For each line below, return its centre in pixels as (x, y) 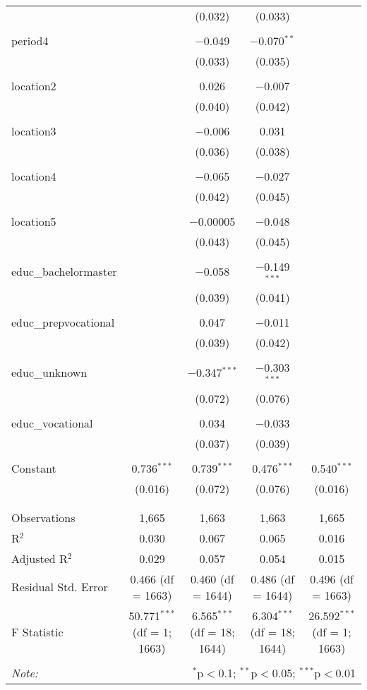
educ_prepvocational (63, 322)
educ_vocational (52, 423)
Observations (43, 517)
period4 (30, 41)
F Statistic (37, 631)
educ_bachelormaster (64, 272)
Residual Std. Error (60, 587)
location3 (34, 131)
